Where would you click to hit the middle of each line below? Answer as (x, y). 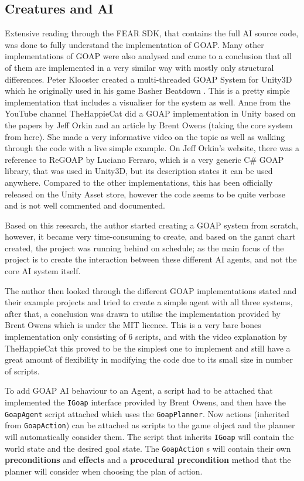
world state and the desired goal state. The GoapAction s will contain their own (148, 448)
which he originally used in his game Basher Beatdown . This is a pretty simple (147, 91)
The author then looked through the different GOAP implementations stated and (151, 290)
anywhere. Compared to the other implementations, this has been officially (139, 182)
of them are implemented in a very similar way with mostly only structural (139, 67)
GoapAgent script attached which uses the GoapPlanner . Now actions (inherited (147, 413)
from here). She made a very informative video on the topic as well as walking (145, 136)
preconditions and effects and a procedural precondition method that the (148, 460)
